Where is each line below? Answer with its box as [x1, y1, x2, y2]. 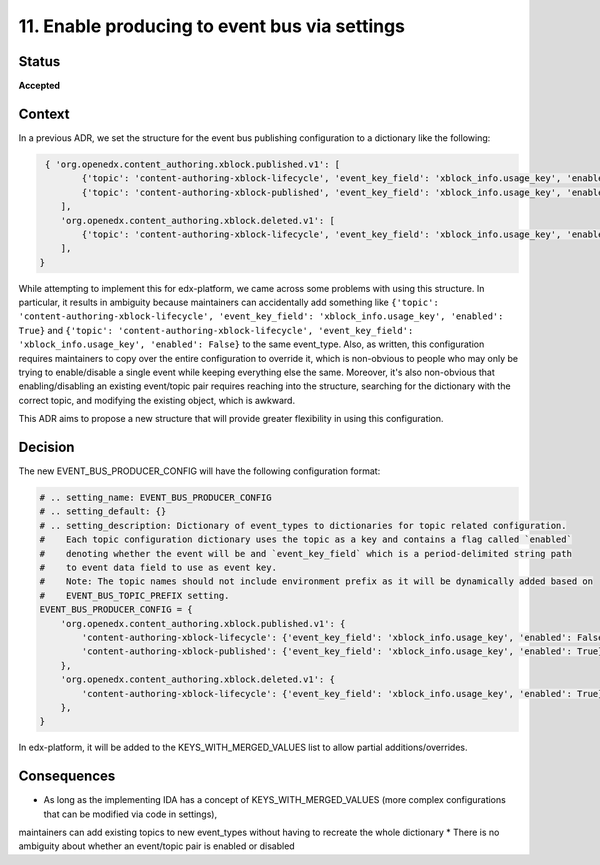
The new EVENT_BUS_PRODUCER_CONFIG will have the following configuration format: [18, 465, 381, 477]
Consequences [18, 768, 116, 785]
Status [18, 53, 61, 70]
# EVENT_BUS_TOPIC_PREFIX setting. [39, 590, 230, 601]
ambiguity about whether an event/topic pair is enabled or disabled [18, 840, 295, 852]
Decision [18, 439, 75, 455]
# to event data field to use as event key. [39, 562, 277, 574]
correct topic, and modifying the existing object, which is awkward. [18, 394, 295, 406]
